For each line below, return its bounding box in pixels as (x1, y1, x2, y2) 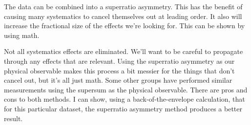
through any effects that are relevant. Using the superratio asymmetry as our (4, 55, 235, 66)
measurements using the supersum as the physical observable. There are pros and (4, 84, 248, 94)
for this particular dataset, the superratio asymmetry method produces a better (4, 103, 242, 113)
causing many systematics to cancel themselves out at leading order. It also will (4, 11, 242, 21)
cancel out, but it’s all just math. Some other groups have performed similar (4, 75, 232, 85)
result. (4, 113, 23, 123)
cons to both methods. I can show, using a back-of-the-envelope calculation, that (4, 94, 245, 104)
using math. (4, 30, 40, 40)
